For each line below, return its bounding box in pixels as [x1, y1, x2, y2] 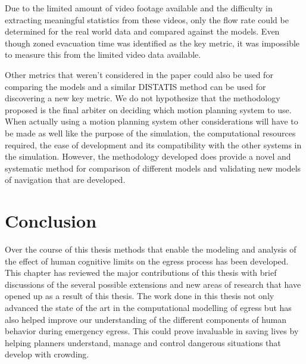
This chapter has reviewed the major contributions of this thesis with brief [5, 266, 277, 279]
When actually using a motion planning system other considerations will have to [5, 115, 298, 127]
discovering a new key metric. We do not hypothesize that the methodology [5, 92, 280, 104]
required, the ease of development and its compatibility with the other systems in [5, 138, 302, 151]
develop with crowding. [5, 348, 89, 360]
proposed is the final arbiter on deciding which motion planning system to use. [5, 103, 292, 116]
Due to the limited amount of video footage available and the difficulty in [5, 2, 273, 14]
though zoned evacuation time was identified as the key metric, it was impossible [5, 36, 300, 49]
